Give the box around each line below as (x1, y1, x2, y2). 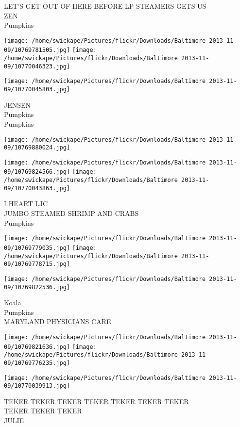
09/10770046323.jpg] (4, 63, 70, 70)
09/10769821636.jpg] (4, 343, 70, 350)
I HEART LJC (4, 198, 48, 209)
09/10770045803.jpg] (4, 86, 70, 93)
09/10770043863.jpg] (4, 184, 70, 192)
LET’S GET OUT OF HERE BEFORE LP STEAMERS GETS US (4, 1, 206, 11)
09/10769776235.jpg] (4, 359, 70, 366)
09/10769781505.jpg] (4, 47, 70, 54)
